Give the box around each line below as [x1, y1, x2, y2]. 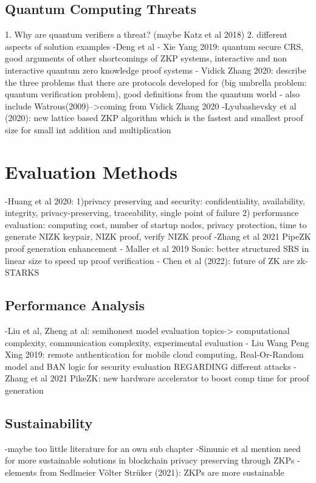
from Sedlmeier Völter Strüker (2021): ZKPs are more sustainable [39, 465, 284, 478]
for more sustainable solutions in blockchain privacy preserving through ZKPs [5, 454, 295, 467]
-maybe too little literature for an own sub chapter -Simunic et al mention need [5, 442, 301, 454]
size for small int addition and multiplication [5, 123, 171, 136]
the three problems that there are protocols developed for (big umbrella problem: [5, 75, 307, 88]
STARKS [5, 266, 39, 279]
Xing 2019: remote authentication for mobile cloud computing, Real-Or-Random [5, 348, 304, 361]
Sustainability [5, 413, 93, 432]
